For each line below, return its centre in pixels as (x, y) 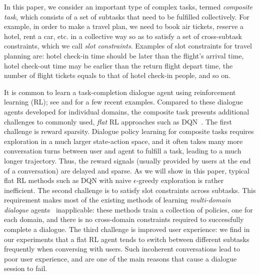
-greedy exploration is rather (180, 180)
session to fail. (26, 268)
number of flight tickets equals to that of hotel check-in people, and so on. (117, 75)
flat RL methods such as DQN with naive (68, 180)
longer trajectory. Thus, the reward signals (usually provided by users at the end (127, 160)
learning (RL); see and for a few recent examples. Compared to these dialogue (123, 102)
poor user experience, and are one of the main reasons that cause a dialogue (120, 258)
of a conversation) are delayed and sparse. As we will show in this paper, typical (127, 170)
